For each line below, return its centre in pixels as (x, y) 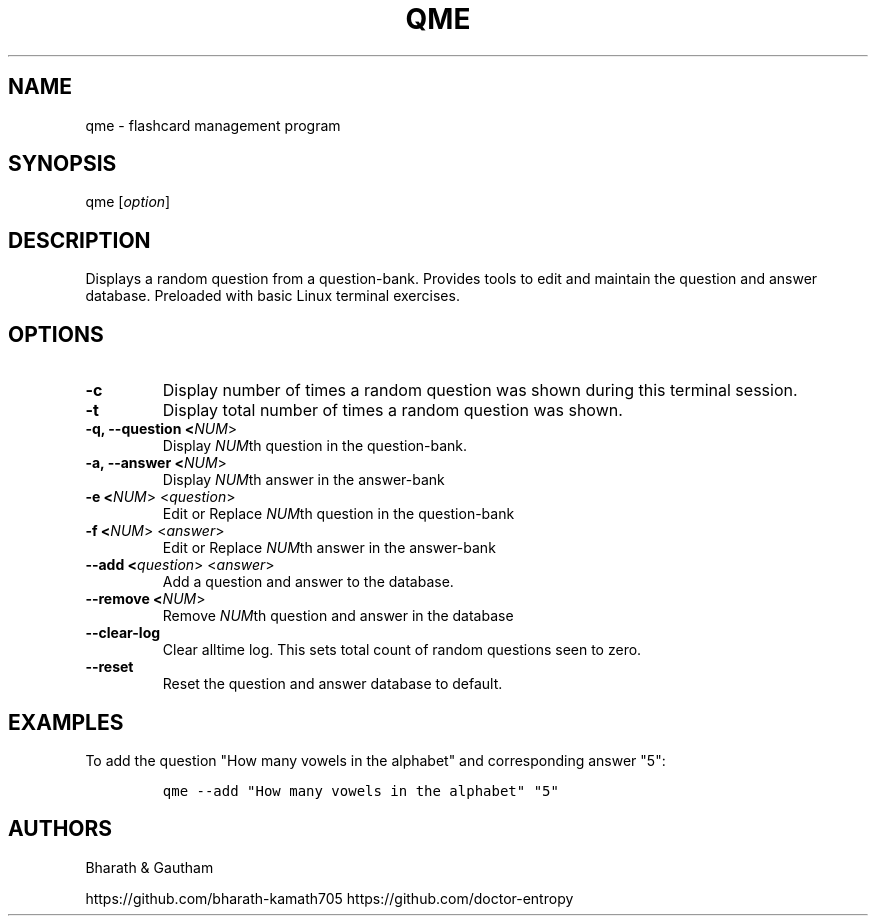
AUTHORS (60, 829)
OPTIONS (56, 334)
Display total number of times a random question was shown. (392, 410)
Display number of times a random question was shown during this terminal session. (480, 390)
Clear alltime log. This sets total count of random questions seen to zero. (402, 650)
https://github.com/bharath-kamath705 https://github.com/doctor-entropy (329, 898)
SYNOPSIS (62, 164)
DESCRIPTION (79, 240)
